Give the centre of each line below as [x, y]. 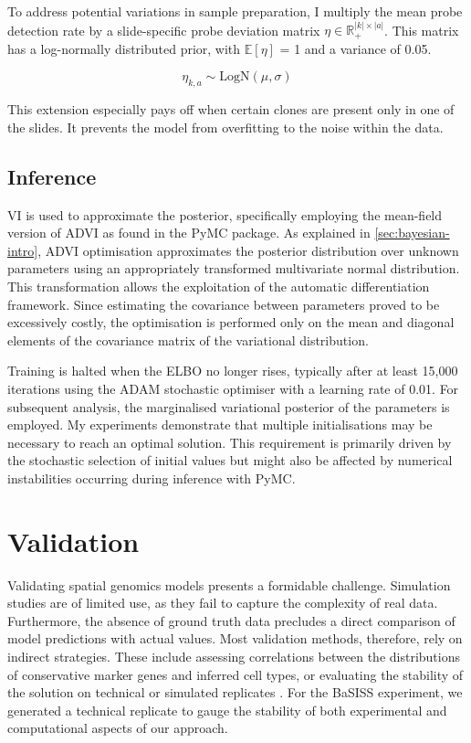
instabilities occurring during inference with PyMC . [152, 478]
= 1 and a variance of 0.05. [356, 48]
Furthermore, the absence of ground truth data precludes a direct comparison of [231, 620]
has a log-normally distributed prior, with [124, 48]
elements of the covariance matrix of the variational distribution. [188, 340]
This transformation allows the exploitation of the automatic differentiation [219, 286]
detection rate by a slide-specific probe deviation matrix [164, 30]
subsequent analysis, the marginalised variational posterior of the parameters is [229, 406]
